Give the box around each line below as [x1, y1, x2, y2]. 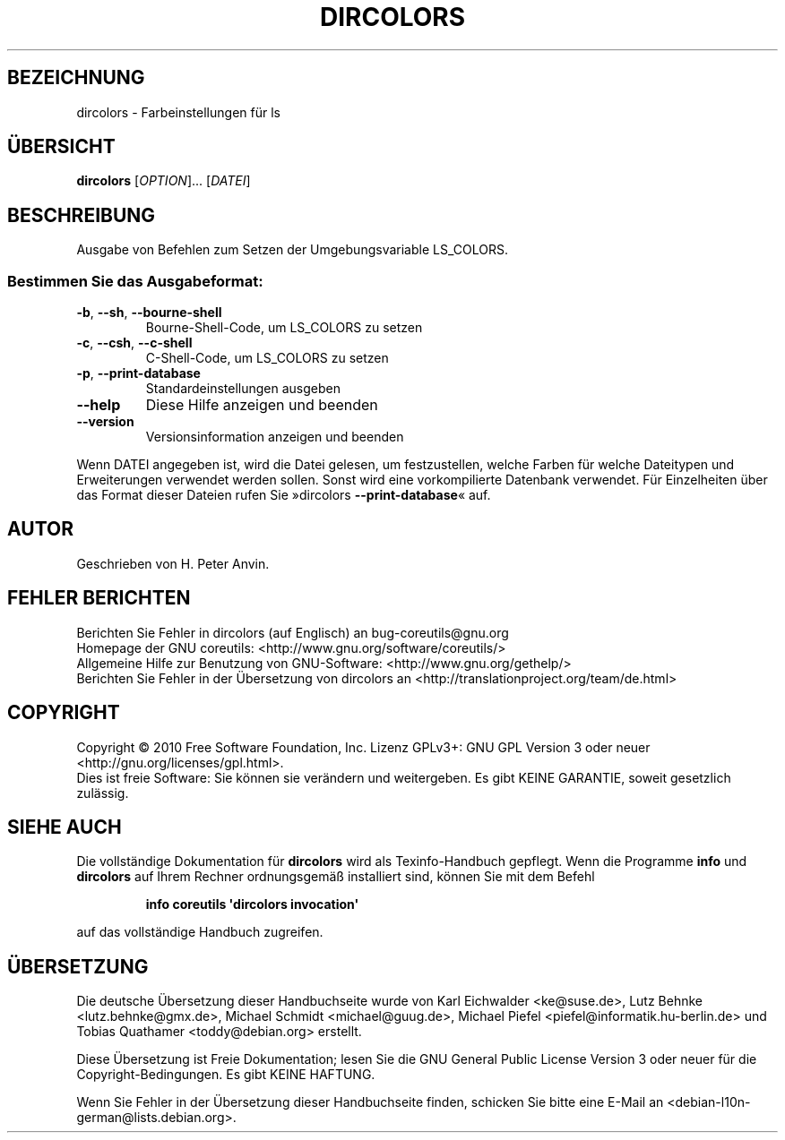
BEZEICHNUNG [7, 66, 145, 90]
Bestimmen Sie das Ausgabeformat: [7, 271, 263, 290]
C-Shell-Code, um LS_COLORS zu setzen [145, 350, 389, 366]
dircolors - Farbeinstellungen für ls [76, 104, 280, 120]
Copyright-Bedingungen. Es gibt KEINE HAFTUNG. [76, 1067, 375, 1083]
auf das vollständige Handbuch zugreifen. [76, 924, 323, 940]
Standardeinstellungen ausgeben [145, 381, 341, 397]
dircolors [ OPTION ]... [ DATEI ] [76, 173, 251, 189]
